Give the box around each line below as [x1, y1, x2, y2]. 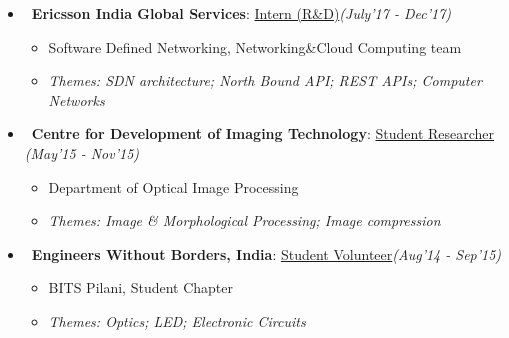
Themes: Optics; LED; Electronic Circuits [48, 310, 306, 331]
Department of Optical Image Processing [48, 176, 299, 197]
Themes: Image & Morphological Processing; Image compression [48, 210, 441, 231]
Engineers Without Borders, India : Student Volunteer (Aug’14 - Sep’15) [31, 243, 502, 264]
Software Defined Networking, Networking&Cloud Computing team [48, 36, 462, 57]
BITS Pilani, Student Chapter [48, 277, 234, 298]
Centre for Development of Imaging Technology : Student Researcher [31, 123, 495, 144]
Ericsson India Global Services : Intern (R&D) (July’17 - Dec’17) [31, 3, 452, 23]
